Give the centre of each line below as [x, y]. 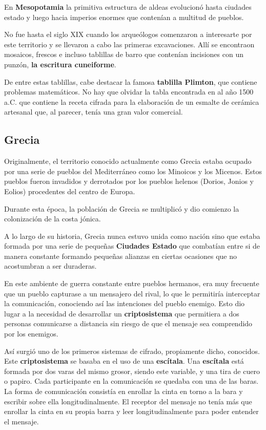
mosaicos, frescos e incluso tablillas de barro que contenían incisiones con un [124, 54]
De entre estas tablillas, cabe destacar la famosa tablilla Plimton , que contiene [131, 81]
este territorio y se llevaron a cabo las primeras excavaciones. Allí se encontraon [129, 44]
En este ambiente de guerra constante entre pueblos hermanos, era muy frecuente [132, 283]
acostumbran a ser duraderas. [50, 266]
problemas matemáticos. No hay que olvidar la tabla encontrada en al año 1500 [129, 92]
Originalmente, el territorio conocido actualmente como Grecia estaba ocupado [128, 161]
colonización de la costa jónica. [53, 219]
